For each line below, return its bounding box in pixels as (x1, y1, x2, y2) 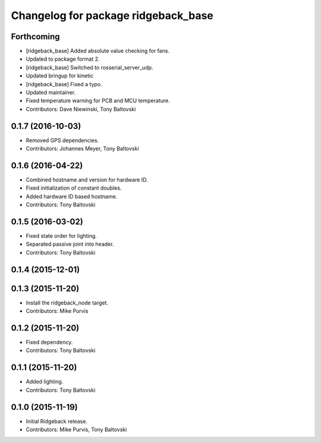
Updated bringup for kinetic (26, 72, 94, 80)
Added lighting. (26, 378, 64, 385)
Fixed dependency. (26, 339, 73, 346)
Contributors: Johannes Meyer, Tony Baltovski (26, 145, 139, 152)
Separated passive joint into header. (26, 241, 114, 248)
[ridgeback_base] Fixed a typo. (26, 80, 102, 87)
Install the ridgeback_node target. (26, 299, 109, 306)
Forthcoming (11, 32, 60, 42)
